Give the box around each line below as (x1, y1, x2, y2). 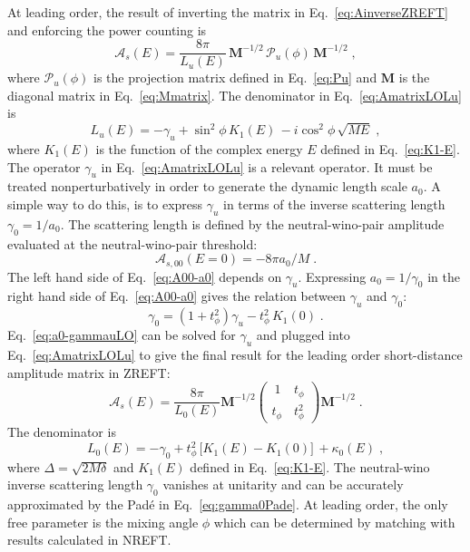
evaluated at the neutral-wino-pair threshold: (7, 234, 258, 253)
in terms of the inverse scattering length (223, 194, 446, 213)
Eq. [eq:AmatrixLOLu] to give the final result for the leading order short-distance (7, 345, 463, 363)
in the (427, 266, 460, 286)
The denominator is (7, 422, 116, 441)
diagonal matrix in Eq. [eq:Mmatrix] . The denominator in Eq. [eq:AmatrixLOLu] (7, 85, 462, 104)
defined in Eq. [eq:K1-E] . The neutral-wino (190, 457, 430, 476)
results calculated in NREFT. (7, 530, 171, 549)
